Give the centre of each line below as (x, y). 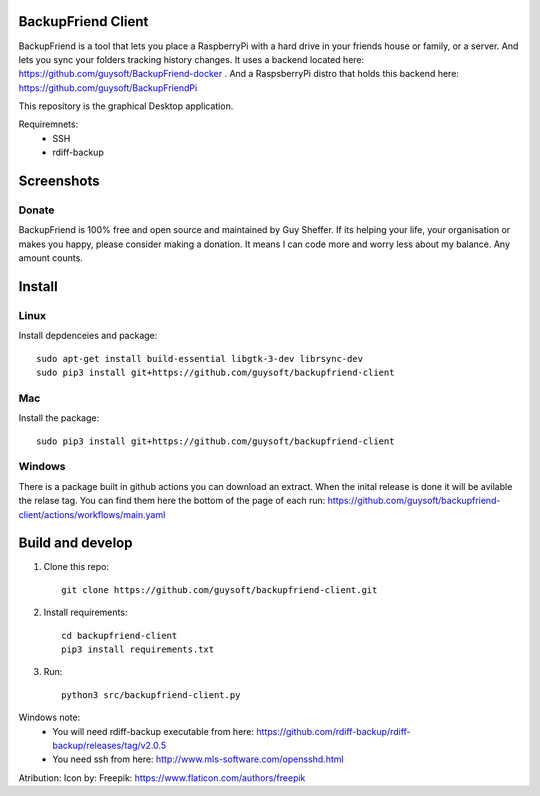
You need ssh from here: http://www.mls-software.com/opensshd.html (198, 759)
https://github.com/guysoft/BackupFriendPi (108, 87)
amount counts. (51, 258)
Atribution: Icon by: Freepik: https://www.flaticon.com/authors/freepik (162, 777)
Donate (36, 210)
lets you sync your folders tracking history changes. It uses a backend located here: (191, 59)
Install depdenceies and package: (88, 336)
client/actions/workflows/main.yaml (92, 514)
